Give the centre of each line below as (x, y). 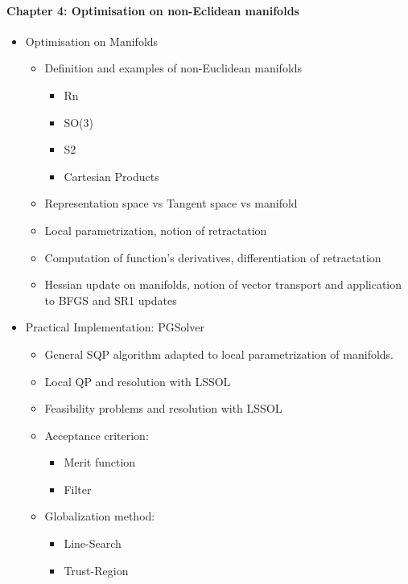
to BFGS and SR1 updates (111, 300)
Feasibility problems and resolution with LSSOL (163, 408)
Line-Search (93, 543)
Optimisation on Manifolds (92, 41)
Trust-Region (96, 570)
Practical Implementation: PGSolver (115, 327)
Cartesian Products (111, 176)
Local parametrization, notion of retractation (156, 230)
